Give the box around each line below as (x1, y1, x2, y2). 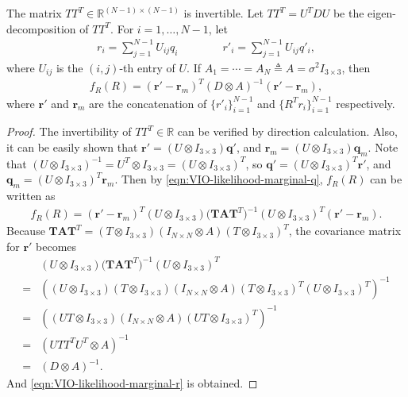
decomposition (6, 20, 76, 37)
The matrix (6, 5, 62, 21)
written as (6, 187, 56, 204)
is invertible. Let (183, 5, 264, 21)
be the (333, 5, 364, 21)
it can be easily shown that (6, 138, 138, 155)
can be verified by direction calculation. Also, (177, 123, 398, 140)
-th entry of (119, 59, 175, 75)
